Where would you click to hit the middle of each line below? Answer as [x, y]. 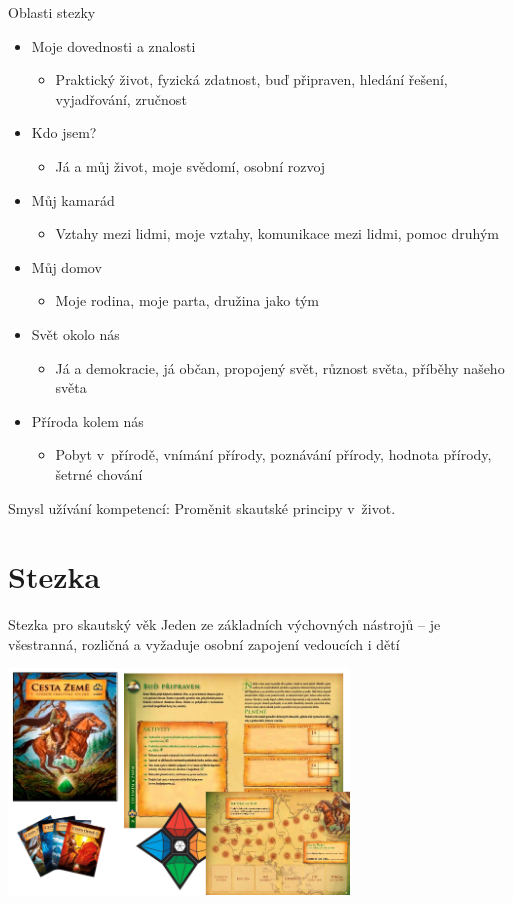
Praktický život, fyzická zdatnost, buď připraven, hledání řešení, [251, 79]
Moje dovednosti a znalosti [113, 45]
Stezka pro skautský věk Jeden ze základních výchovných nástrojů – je [224, 624]
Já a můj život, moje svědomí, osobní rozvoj [190, 165]
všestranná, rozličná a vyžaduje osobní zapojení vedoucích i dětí [204, 643]
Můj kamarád [73, 199]
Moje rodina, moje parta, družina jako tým [187, 300]
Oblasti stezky [52, 12]
